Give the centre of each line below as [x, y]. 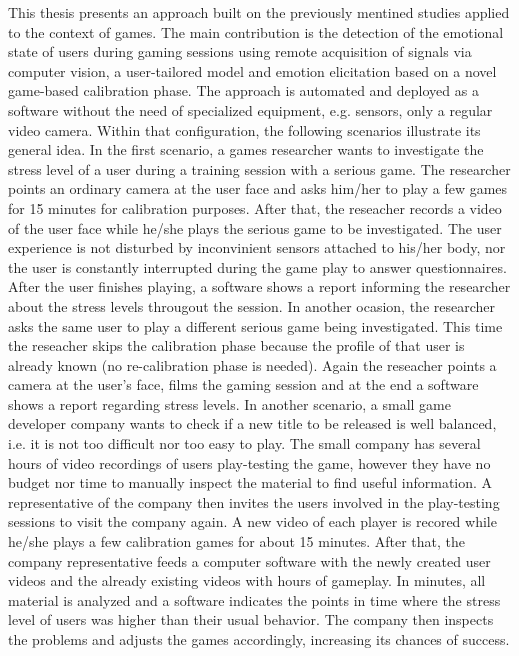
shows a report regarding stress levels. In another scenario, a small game [230, 403]
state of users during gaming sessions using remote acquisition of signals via [240, 51]
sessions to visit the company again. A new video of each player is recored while [252, 521]
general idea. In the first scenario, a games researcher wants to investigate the [246, 149]
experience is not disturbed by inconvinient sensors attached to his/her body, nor [257, 247]
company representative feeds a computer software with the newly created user [249, 560]
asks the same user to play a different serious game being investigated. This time [255, 325]
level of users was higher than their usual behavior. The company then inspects [251, 619]
